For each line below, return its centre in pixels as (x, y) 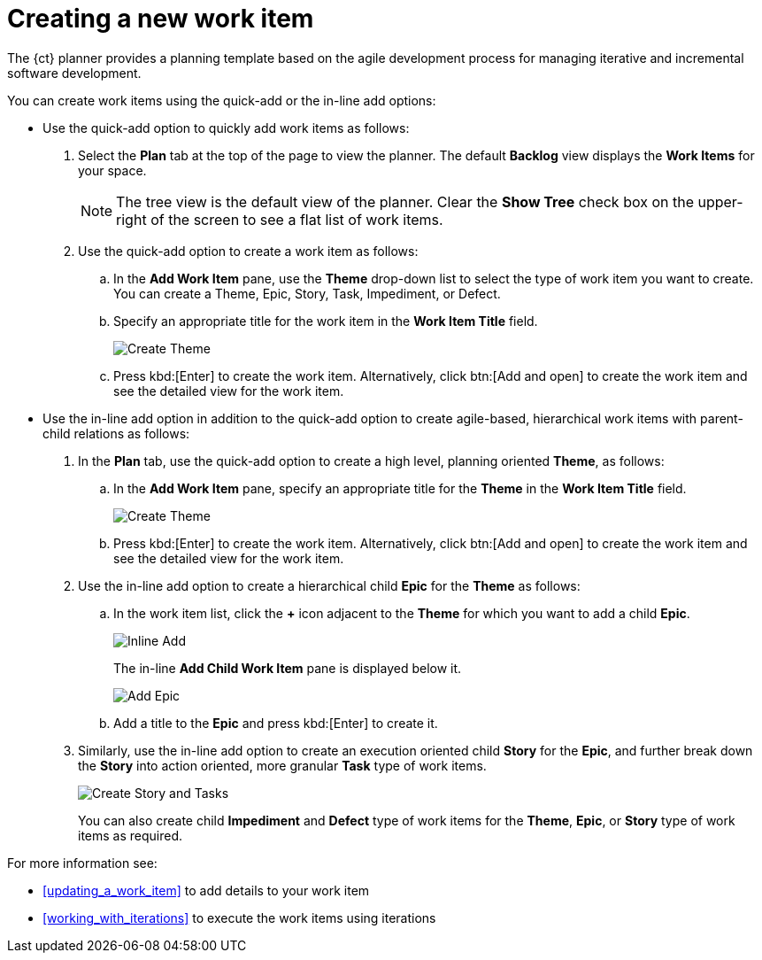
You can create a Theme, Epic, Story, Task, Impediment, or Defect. (307, 293)
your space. (112, 170)
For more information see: (82, 863)
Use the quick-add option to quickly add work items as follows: (226, 128)
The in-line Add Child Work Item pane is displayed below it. (288, 668)
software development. (74, 73)
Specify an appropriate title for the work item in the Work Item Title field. (326, 321)
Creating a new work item (161, 19)
